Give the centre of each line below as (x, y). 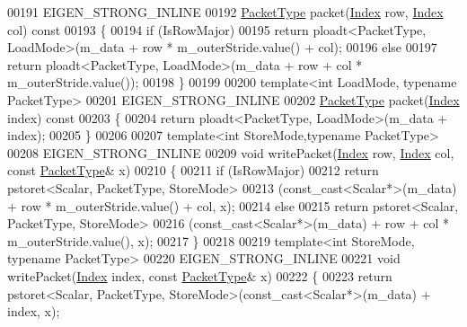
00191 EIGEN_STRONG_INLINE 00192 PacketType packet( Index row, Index (225, 12)
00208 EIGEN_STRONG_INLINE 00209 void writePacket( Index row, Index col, (231, 152)
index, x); (34, 311)
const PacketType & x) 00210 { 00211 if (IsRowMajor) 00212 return (193, 170)
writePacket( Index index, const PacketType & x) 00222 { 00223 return (200, 275)
